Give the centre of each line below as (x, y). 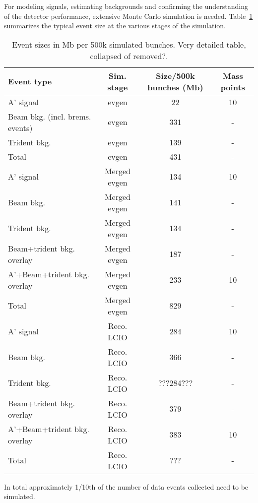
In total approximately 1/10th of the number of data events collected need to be (126, 486)
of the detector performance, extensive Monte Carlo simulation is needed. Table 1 (129, 16)
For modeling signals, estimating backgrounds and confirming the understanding (126, 6)
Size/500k (175, 75)
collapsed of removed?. (129, 56)
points (233, 87)
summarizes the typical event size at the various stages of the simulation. (115, 26)
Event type (30, 81)
